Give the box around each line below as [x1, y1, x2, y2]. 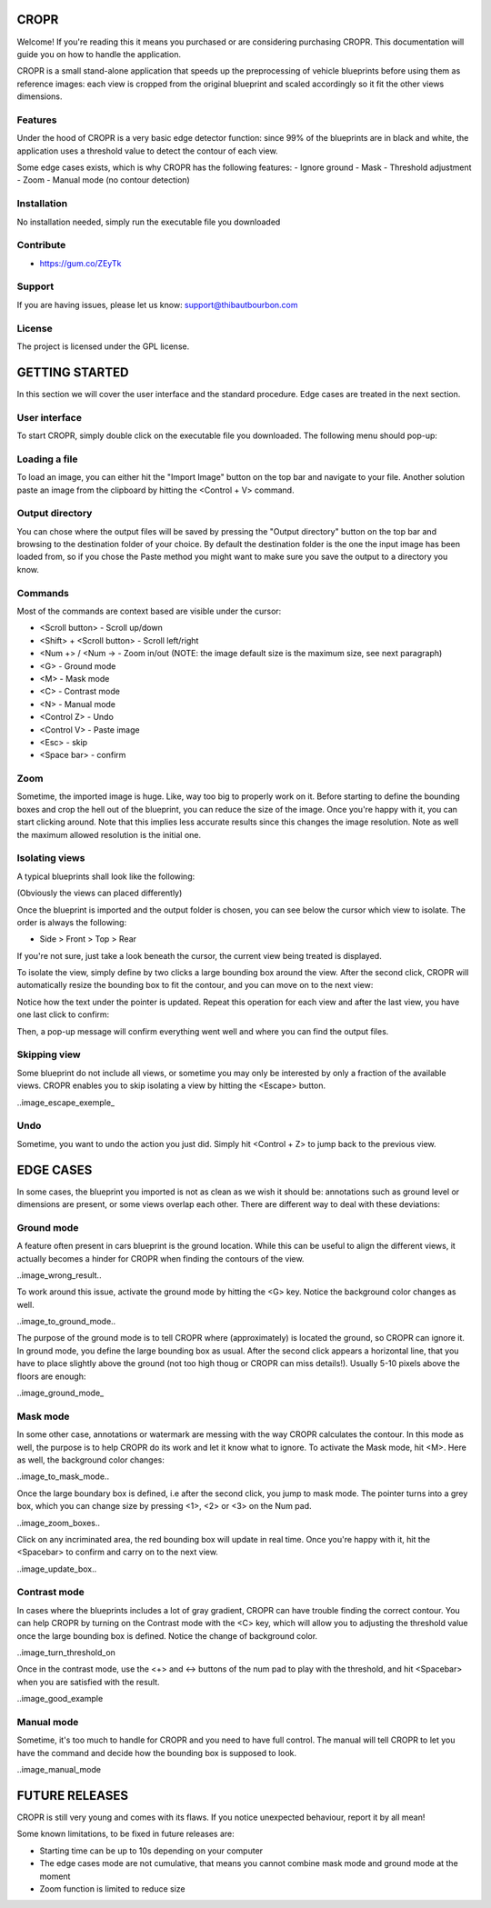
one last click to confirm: [16, 1009, 110, 1020]
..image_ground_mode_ [16, 1387, 105, 1399]
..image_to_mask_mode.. [16, 1471, 109, 1482]
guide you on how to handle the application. [16, 48, 182, 59]
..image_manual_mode [16, 1764, 102, 1775]
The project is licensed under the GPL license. [16, 341, 190, 352]
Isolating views [16, 852, 85, 864]
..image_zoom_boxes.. [16, 1517, 100, 1528]
